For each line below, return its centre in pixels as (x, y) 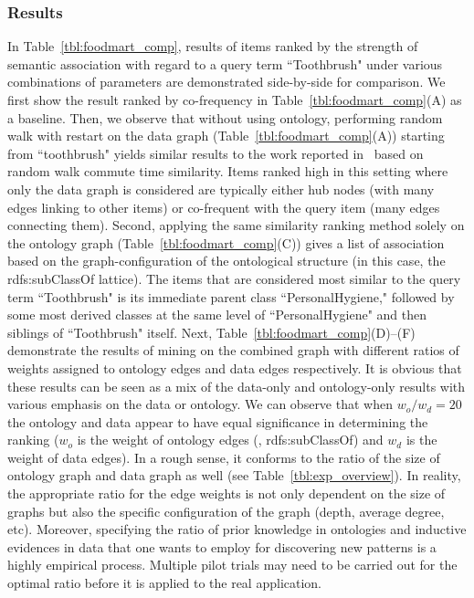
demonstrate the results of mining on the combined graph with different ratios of (233, 350)
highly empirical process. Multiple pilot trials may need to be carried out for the (232, 565)
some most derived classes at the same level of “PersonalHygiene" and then (217, 315)
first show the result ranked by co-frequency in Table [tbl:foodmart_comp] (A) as (235, 100)
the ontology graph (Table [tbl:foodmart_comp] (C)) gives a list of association (226, 242)
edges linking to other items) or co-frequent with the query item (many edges (224, 207)
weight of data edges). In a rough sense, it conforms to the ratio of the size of (224, 457)
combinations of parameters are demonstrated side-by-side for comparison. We (226, 82)
